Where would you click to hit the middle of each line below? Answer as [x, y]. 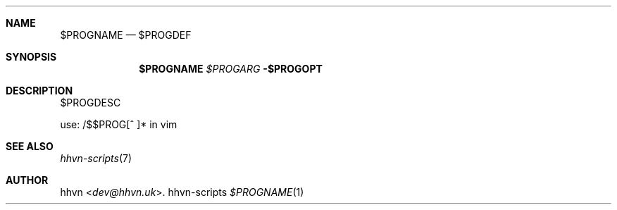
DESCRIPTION [39, 91]
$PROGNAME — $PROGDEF [126, 35]
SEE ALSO [30, 146]
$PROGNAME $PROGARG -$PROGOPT [231, 69]
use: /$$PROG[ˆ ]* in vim [119, 124]
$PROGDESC [91, 103]
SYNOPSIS [31, 57]
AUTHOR [27, 180]
